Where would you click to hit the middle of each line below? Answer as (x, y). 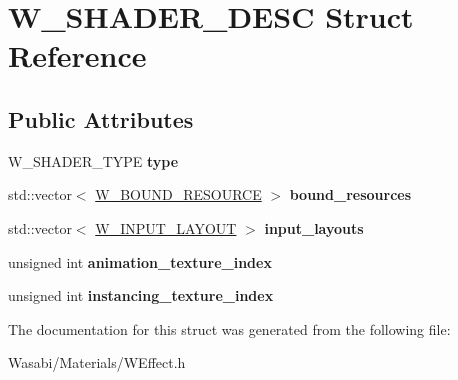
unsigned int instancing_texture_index (141, 295)
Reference (77, 55)
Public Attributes (101, 118)
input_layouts (314, 227)
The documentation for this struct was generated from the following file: (229, 328)
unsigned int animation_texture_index (140, 261)
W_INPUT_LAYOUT (166, 227)
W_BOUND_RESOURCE (178, 194)
